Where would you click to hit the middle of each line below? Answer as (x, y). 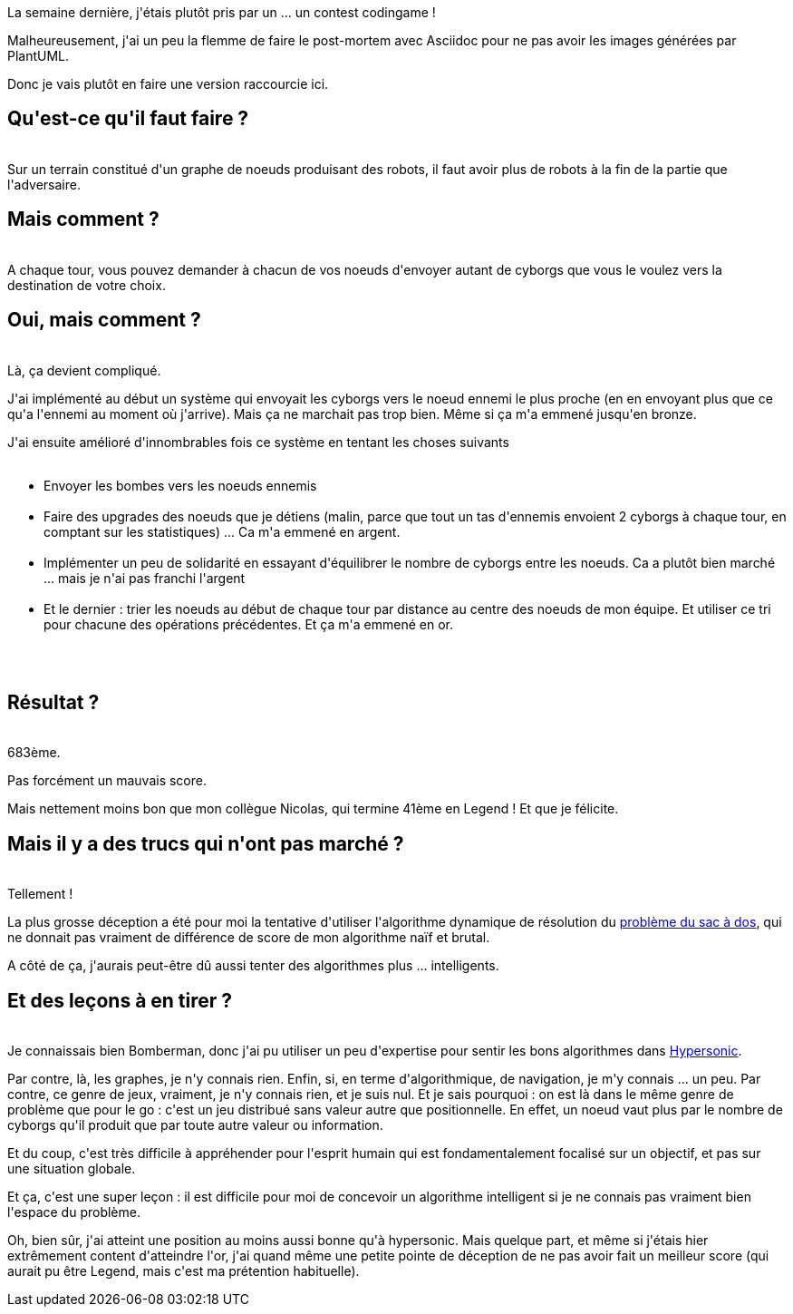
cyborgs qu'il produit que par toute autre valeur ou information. (195, 1125)
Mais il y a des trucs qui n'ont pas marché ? (206, 843)
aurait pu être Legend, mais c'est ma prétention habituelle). (184, 1271)
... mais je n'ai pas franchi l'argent (145, 578)
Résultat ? (53, 702)
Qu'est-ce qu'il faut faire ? (128, 119)
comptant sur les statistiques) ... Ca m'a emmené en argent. (222, 531)
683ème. (34, 753)
